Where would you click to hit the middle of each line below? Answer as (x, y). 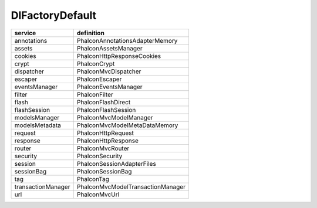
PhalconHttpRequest (105, 133)
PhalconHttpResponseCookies (119, 56)
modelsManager (37, 117)
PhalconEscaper (99, 79)
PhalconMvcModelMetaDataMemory (127, 125)
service (25, 33)
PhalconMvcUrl (98, 195)
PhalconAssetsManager (110, 48)
